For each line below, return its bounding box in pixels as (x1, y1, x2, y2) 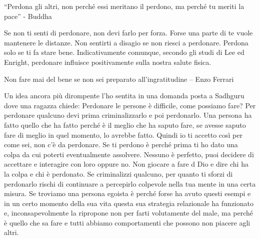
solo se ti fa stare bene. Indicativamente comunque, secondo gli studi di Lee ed (4, 47, 244, 57)
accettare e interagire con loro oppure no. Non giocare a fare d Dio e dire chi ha (4, 159, 248, 169)
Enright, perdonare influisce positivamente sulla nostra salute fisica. (4, 56, 211, 67)
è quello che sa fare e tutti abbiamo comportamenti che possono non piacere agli (4, 217, 250, 228)
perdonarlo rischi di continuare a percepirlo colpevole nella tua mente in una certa (4, 178, 256, 189)
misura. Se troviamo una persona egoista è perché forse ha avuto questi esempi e (4, 188, 251, 199)
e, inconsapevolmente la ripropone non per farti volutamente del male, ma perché (4, 208, 253, 218)
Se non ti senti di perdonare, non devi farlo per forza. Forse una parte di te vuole (4, 27, 253, 38)
